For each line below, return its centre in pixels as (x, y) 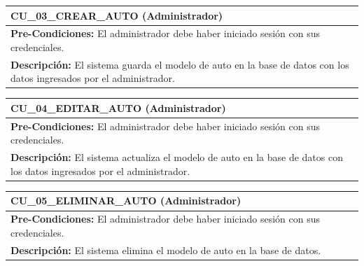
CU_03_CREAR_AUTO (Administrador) (117, 15)
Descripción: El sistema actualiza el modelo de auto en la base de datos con (177, 157)
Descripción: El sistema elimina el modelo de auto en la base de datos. (166, 250)
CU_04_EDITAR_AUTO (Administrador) (118, 107)
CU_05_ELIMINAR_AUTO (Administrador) (126, 201)
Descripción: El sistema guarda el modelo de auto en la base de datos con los (180, 64)
